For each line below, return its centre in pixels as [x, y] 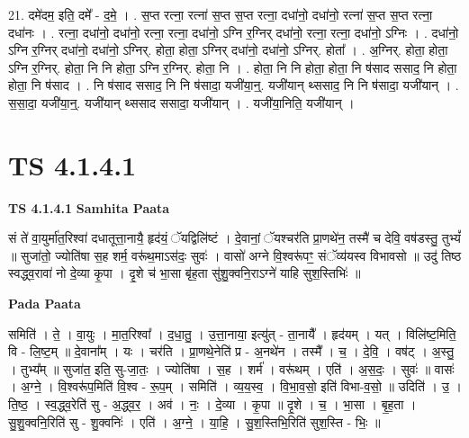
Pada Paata [45, 304]
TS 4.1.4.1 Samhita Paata [89, 207]
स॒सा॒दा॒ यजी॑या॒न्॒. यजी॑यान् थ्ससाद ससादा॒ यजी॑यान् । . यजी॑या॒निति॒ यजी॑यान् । [181, 102]
